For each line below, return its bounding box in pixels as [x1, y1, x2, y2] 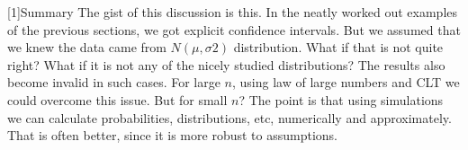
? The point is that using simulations [238, 90, 444, 109]
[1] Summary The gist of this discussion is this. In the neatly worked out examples [7, 3, 458, 21]
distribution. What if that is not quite [233, 38, 444, 57]
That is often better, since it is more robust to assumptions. [7, 126, 337, 145]
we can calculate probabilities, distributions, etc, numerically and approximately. [7, 108, 452, 127]
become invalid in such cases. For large [7, 73, 220, 92]
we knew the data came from [7, 38, 166, 57]
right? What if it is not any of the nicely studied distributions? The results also [7, 55, 445, 74]
